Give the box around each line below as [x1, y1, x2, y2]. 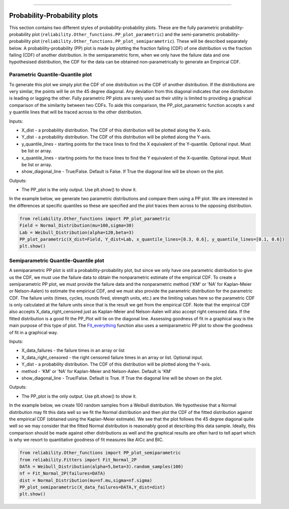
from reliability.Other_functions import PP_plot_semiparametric [19, 450, 181, 456]
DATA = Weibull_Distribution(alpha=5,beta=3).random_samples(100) [19, 464, 183, 469]
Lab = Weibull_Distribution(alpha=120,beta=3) [19, 230, 134, 235]
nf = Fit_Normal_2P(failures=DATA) [19, 471, 106, 476]
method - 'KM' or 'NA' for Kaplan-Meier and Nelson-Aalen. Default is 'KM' [21, 368, 172, 374]
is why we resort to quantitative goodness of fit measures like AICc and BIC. [9, 437, 164, 443]
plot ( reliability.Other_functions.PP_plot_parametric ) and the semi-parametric [32, 31, 216, 37]
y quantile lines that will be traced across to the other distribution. [9, 109, 143, 115]
